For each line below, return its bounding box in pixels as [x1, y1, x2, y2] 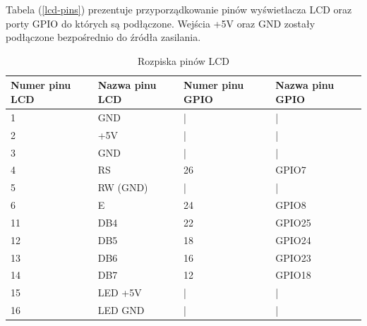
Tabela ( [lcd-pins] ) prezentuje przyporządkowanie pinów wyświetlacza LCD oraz [6, 2, 352, 16]
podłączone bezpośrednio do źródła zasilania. [6, 30, 201, 44]
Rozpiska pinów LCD [137, 53, 230, 68]
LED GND [97, 303, 145, 318]
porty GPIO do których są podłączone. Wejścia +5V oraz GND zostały [6, 16, 315, 30]
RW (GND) [97, 180, 148, 195]
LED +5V [97, 285, 142, 300]
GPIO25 [275, 215, 311, 229]
